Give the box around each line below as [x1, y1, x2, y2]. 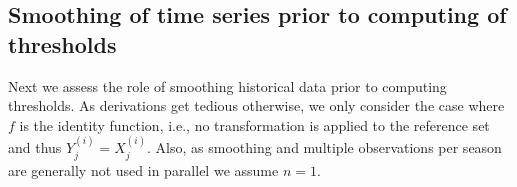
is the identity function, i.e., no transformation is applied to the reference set [19, 114, 490, 135]
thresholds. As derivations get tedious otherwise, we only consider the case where [8, 95, 505, 116]
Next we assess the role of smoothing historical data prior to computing [8, 75, 447, 96]
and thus [8, 137, 62, 158]
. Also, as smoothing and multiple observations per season [147, 137, 502, 158]
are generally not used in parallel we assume [8, 159, 279, 180]
